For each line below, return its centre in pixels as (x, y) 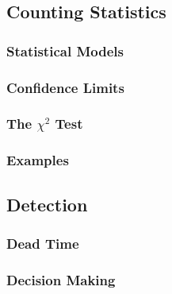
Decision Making (61, 279)
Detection (47, 204)
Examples (38, 160)
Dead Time (43, 243)
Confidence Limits (65, 87)
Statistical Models (65, 50)
